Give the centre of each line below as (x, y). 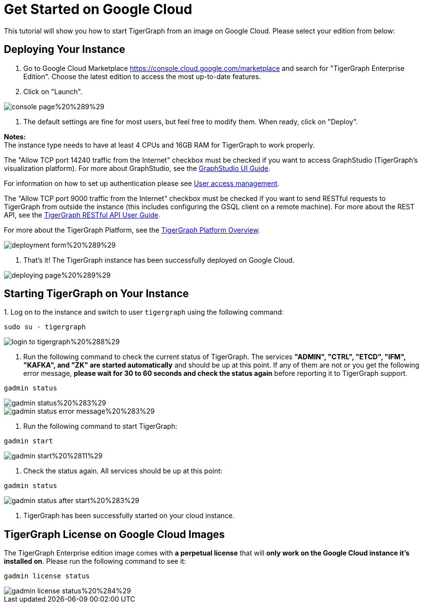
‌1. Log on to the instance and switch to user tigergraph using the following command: (144, 312)
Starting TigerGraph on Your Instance (97, 294)
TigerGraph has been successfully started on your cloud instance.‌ (129, 516)
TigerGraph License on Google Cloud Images (114, 534)
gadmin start (29, 441)
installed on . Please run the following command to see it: (95, 561)
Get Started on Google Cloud (98, 9)
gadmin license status (47, 576)
